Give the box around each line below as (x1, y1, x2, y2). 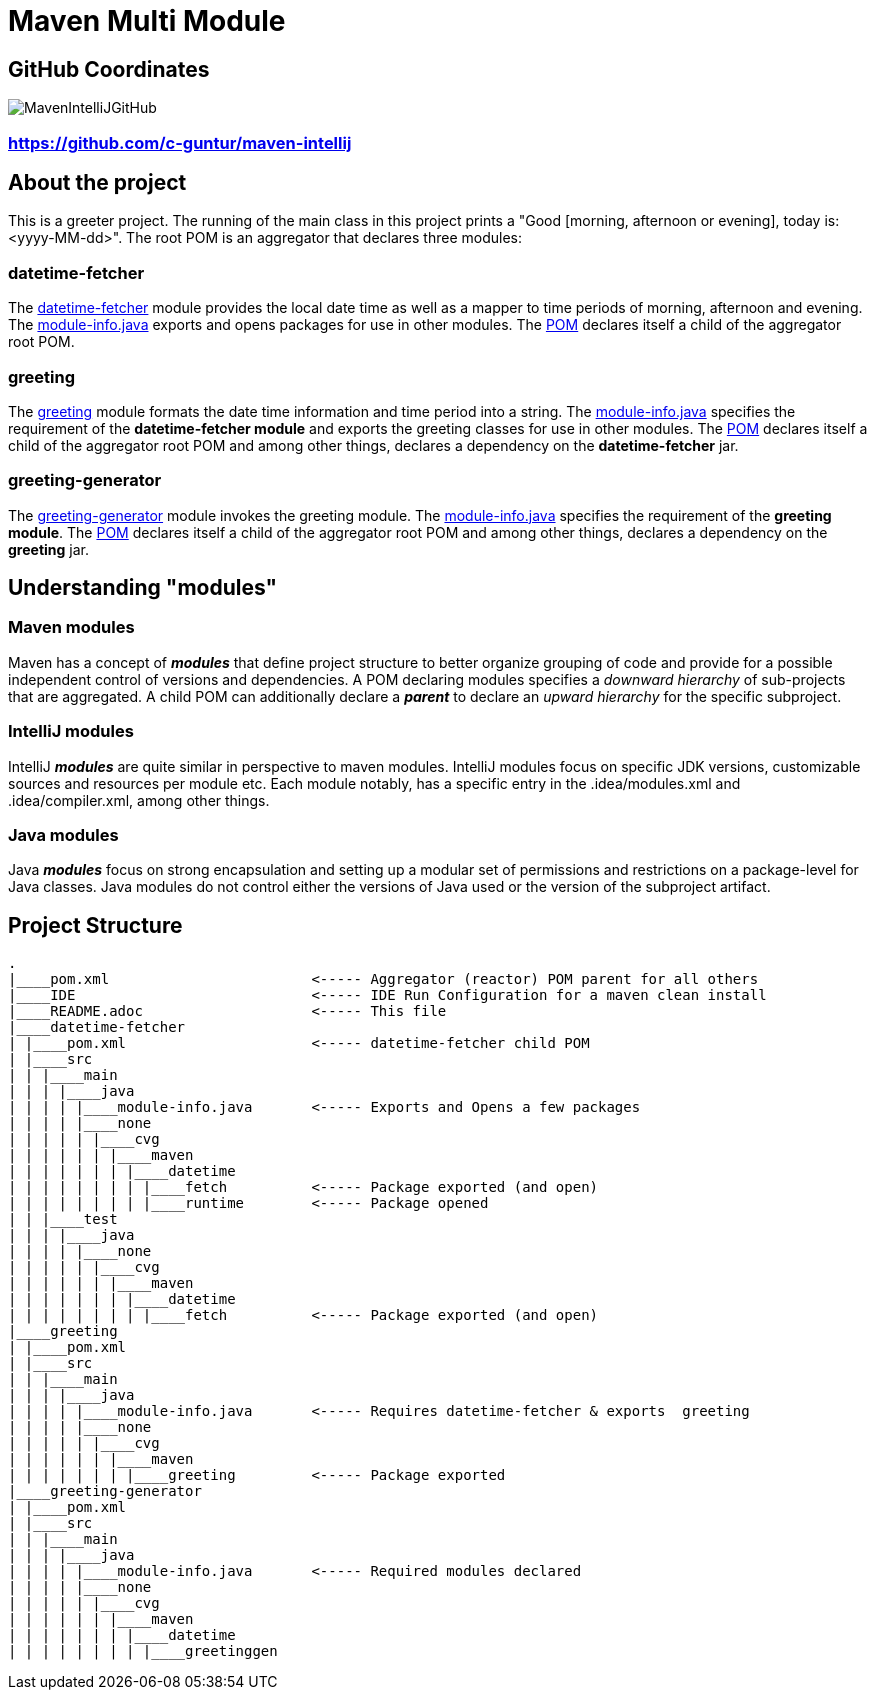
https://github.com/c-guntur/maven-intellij (8, 132, 352, 153)
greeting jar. (8, 540, 89, 558)
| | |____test (8, 1211, 118, 1228)
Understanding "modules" (8, 575, 278, 601)
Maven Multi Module (8, 4, 286, 38)
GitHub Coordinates (8, 56, 210, 82)
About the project (8, 169, 187, 195)
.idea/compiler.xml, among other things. (8, 791, 270, 809)
